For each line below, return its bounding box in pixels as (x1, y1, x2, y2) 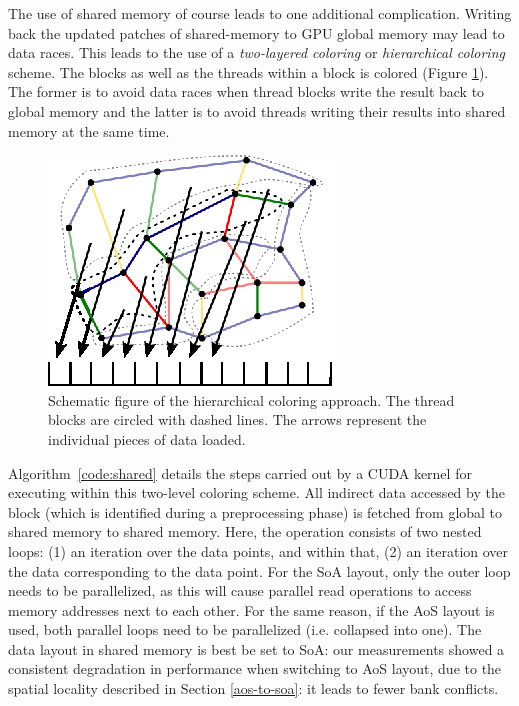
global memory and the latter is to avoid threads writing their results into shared (8, 100, 506, 121)
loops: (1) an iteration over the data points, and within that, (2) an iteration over (8, 540, 509, 561)
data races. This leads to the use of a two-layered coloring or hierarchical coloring (8, 42, 505, 63)
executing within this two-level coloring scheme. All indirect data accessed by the (8, 482, 505, 503)
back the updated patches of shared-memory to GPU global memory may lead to (8, 22, 505, 43)
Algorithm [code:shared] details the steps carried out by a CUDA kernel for (8, 462, 472, 483)
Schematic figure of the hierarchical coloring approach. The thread (48, 389, 455, 410)
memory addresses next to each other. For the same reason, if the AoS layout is (8, 599, 495, 620)
